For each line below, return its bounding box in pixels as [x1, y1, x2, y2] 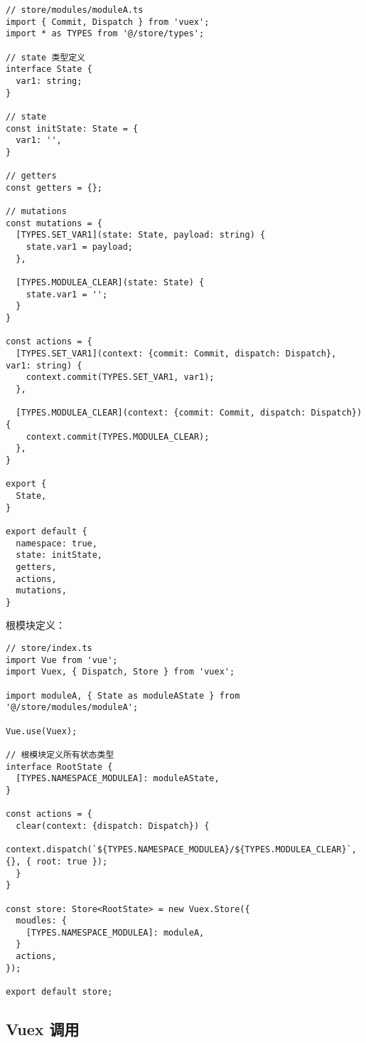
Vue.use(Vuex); [6, 726, 77, 736]
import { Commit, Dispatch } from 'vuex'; [6, 16, 210, 27]
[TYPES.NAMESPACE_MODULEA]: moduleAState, [16, 773, 220, 784]
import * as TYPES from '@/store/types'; [6, 28, 205, 39]
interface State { [6, 64, 92, 75]
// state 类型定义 [6, 52, 85, 63]
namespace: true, [16, 538, 97, 549]
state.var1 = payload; [26, 242, 133, 253]
